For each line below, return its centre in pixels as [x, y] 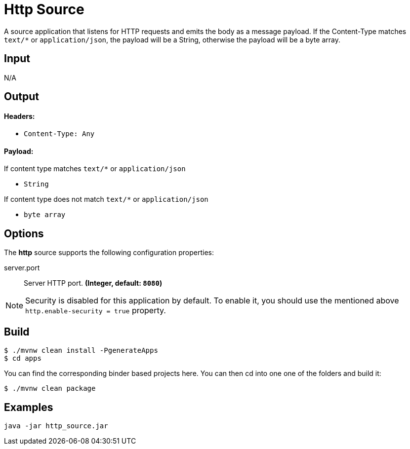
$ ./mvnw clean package [50, 389]
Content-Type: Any [59, 134]
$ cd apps [23, 358]
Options [24, 233]
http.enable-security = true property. [96, 311]
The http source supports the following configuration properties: [109, 253]
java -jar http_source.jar [56, 426]
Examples [29, 407]
